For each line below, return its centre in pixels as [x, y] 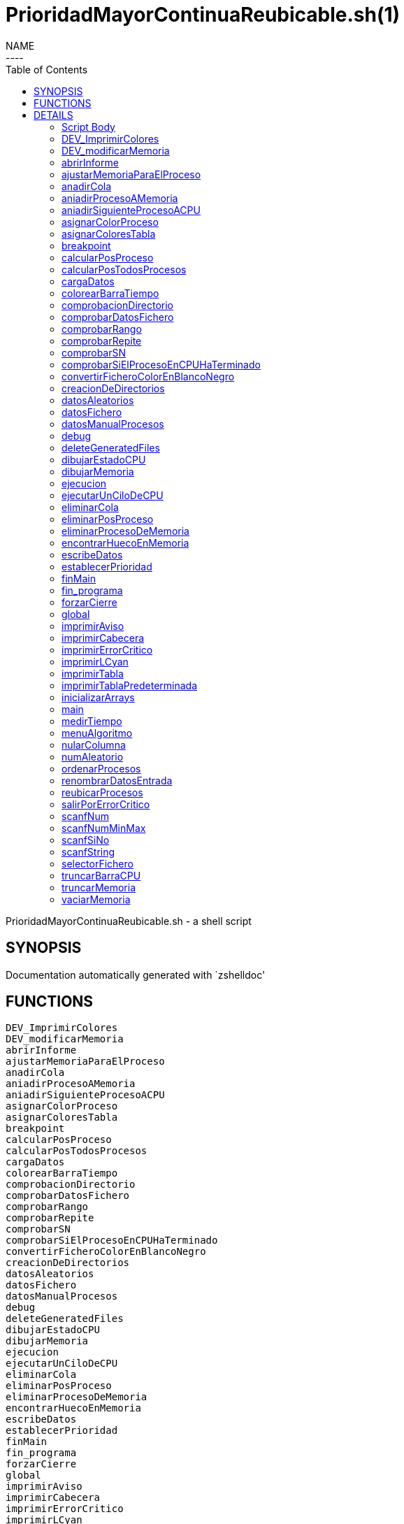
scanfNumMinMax [104, 828]
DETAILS [53, 115]
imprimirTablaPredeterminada [130, 685]
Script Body [88, 127]
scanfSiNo [86, 840]
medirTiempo [92, 721]
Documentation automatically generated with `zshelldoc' [136, 975]
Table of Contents [47, 69]
